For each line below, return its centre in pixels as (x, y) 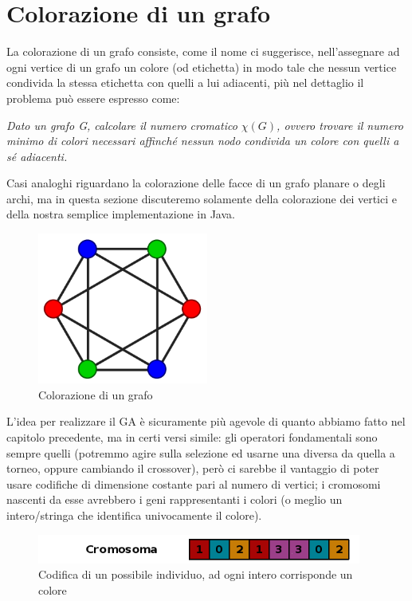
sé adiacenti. (37, 156)
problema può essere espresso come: (93, 98)
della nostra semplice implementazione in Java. (121, 214)
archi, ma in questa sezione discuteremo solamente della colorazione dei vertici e (202, 198)
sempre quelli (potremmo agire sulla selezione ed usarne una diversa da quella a (201, 452)
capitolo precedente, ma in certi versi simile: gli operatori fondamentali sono (192, 436)
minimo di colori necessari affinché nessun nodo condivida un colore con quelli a (203, 141)
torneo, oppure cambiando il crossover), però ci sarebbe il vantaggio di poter (193, 468)
